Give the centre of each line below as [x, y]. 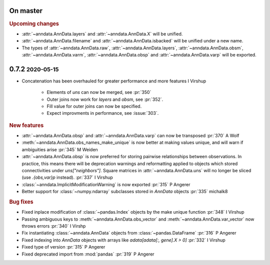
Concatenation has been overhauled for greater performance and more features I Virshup [114, 81]
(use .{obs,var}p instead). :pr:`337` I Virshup [67, 178]
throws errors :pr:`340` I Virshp [54, 226]
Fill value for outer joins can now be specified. [94, 106]
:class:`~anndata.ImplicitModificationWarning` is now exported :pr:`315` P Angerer [106, 184]
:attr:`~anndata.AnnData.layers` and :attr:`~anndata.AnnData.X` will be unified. [102, 34]
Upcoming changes [34, 23]
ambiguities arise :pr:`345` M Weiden [60, 149]
